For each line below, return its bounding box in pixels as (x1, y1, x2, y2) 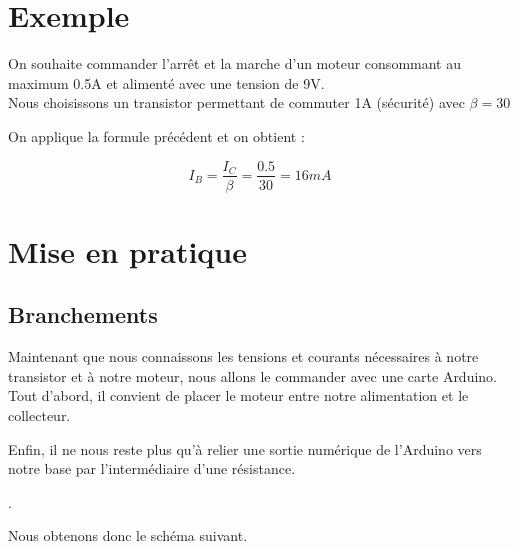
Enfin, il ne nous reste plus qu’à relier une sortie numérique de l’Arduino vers (8, 438, 482, 459)
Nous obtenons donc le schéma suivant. (8, 525, 248, 546)
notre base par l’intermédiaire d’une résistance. (8, 458, 296, 479)
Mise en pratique (8, 230, 247, 271)
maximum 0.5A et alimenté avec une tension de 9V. (8, 72, 325, 93)
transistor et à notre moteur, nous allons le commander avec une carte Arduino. (8, 365, 498, 386)
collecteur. (8, 404, 71, 425)
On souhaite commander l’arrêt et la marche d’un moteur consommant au (8, 53, 461, 74)
